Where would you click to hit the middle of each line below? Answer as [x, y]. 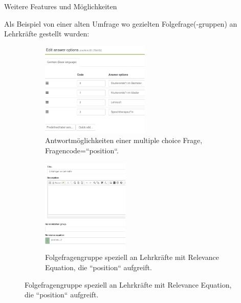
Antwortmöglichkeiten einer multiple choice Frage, [124, 140]
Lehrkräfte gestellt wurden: [47, 34]
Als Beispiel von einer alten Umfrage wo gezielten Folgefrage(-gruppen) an [121, 23]
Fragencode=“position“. [82, 150]
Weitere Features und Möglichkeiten [61, 6]
